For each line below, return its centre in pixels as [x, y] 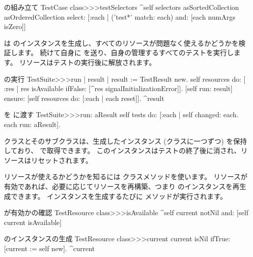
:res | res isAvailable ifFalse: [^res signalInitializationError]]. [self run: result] [118, 88]
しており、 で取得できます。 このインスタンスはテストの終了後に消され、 [123, 150]
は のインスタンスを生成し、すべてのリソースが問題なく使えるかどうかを [121, 43]
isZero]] [15, 26]
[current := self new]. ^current [49, 248]
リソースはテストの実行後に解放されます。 [88, 62]
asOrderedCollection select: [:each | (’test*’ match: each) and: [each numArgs [120, 16]
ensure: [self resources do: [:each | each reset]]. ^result [84, 98]
